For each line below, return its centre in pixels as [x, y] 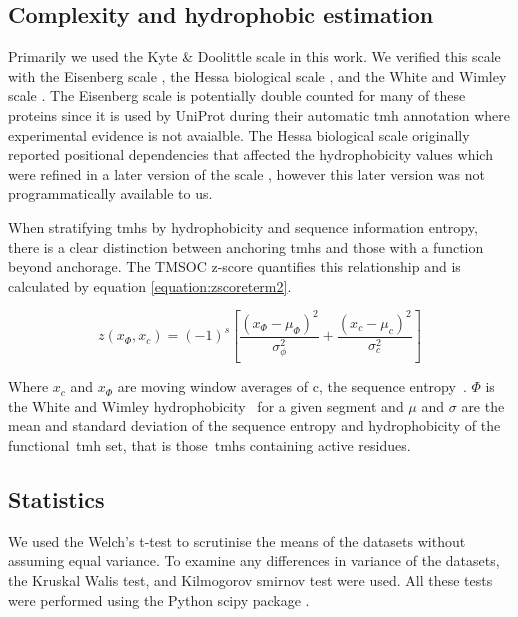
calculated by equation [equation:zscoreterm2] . [150, 285]
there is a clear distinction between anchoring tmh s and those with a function [246, 246]
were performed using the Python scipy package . [159, 599]
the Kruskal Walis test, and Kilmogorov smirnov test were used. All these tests [250, 579]
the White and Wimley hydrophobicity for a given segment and [206, 405]
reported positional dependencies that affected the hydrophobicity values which [250, 154]
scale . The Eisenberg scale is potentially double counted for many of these [237, 95]
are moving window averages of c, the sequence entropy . [292, 386]
